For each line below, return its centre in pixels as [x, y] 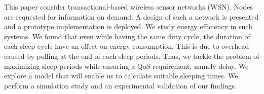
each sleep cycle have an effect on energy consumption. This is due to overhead [127, 46]
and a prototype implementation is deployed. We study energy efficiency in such [128, 26]
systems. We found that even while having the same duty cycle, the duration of [127, 36]
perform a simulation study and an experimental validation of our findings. [120, 85]
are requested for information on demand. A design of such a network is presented [131, 16]
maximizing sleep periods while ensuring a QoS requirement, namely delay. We [126, 66]
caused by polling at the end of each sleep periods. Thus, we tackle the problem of [132, 56]
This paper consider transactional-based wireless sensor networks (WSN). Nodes [128, 7]
